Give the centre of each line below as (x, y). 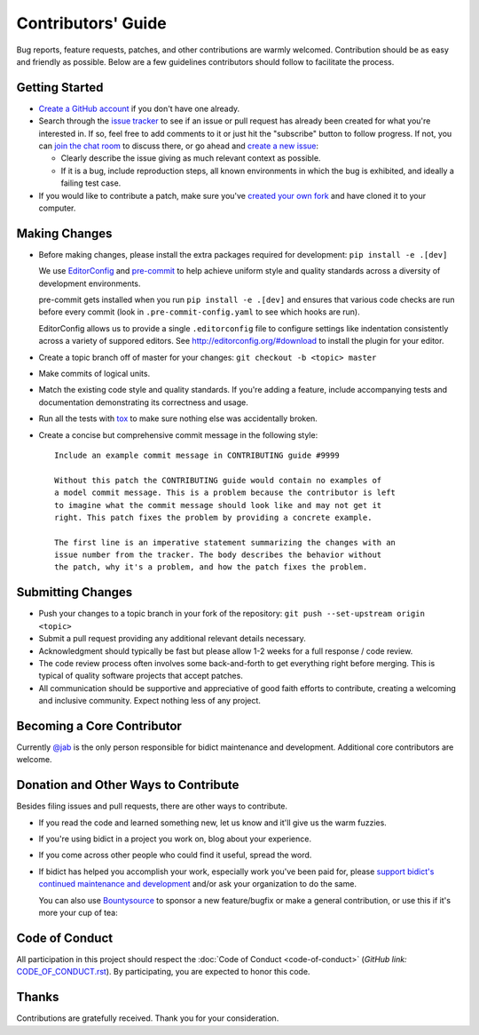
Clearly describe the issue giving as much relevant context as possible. (191, 158)
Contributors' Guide (92, 23)
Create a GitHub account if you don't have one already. (139, 108)
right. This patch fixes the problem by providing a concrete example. (213, 517)
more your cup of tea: (79, 913)
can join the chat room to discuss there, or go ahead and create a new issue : (179, 146)
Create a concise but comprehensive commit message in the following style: (178, 434)
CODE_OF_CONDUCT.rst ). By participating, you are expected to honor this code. (163, 972)
